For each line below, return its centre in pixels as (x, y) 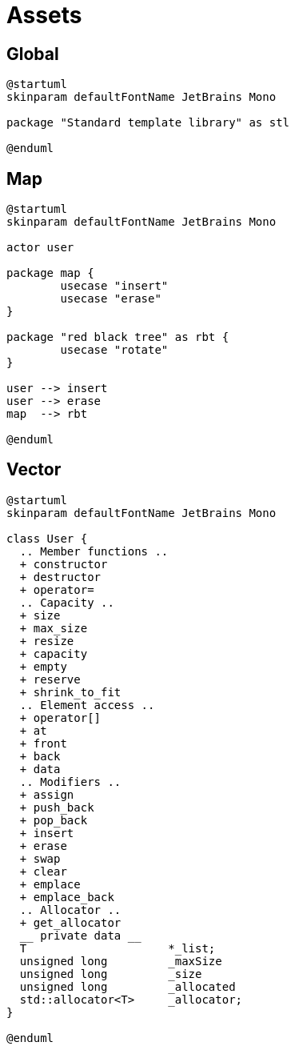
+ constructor (64, 564)
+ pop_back (54, 820)
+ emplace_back (67, 897)
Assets (44, 15)
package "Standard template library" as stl (148, 123)
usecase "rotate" (114, 350)
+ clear (43, 871)
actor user (40, 248)
